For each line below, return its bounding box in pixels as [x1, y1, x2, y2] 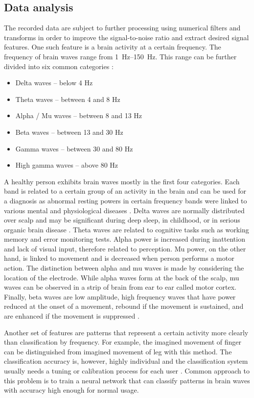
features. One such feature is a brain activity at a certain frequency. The [4, 42, 221, 52]
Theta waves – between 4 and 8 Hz [15, 94, 120, 104]
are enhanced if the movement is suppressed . [4, 311, 139, 321]
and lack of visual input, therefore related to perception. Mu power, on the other [4, 243, 246, 253]
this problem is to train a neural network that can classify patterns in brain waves [4, 375, 250, 385]
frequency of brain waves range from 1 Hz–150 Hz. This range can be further [4, 51, 237, 61]
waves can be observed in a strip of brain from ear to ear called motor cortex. [4, 282, 236, 292]
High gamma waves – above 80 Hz [15, 160, 118, 170]
